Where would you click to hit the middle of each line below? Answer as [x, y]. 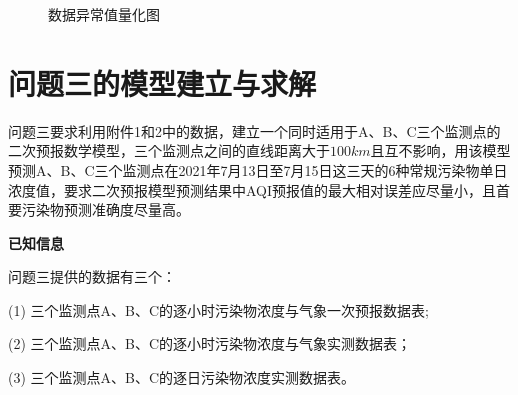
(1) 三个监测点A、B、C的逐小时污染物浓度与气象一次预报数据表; [218, 309]
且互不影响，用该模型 [440, 150]
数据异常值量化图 [104, 14]
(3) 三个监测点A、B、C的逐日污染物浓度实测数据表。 [182, 377]
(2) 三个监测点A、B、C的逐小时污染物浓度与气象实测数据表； [210, 343]
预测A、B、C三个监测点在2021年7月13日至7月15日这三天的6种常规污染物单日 [258, 169]
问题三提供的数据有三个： [92, 276]
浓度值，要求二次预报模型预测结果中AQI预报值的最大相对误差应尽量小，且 [252, 189]
